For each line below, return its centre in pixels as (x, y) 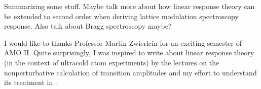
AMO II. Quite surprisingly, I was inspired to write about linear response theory (129, 53)
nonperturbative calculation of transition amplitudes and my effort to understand (130, 72)
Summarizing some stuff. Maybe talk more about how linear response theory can (129, 6)
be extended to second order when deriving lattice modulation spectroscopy (121, 16)
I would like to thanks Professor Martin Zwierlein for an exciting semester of (123, 42)
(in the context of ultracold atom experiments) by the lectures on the (112, 62)
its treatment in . (31, 82)
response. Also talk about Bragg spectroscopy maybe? (88, 26)
